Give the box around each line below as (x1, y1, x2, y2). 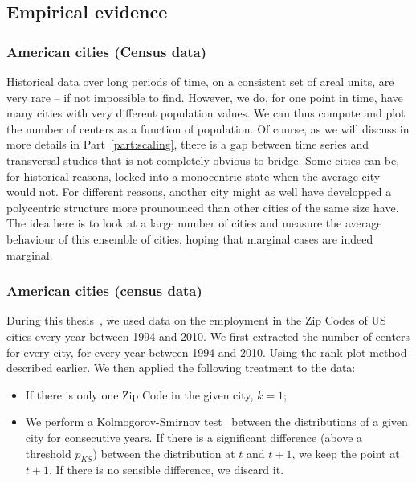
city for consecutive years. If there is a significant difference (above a (25, 428, 363, 445)
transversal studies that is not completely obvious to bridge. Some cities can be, (6, 151, 400, 168)
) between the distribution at (92, 444, 235, 461)
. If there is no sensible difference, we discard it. (48, 461, 284, 478)
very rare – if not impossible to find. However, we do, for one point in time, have (6, 88, 403, 105)
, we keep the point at (292, 444, 400, 461)
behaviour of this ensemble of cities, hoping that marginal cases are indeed (6, 230, 373, 247)
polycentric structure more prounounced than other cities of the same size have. (6, 199, 399, 215)
